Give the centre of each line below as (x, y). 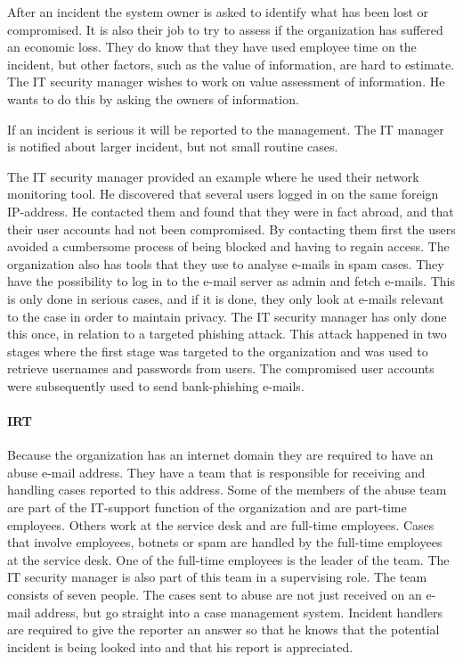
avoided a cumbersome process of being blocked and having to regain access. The (228, 246)
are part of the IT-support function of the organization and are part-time (207, 507)
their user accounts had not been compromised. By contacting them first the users (231, 229)
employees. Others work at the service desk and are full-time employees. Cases (221, 524)
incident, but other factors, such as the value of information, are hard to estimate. (231, 64)
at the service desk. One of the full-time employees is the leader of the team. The (228, 559)
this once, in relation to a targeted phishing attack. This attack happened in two (227, 334)
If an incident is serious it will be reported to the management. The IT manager (226, 129)
